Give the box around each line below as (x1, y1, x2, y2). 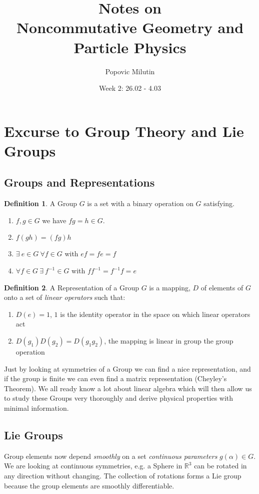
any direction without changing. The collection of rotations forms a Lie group (4, 470, 241, 480)
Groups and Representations (4, 175, 155, 190)
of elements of (200, 282, 243, 292)
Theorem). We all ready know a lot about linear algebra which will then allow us (4, 383, 252, 393)
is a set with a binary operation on (87, 198, 193, 209)
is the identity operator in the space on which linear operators (60, 308, 250, 319)
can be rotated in (194, 460, 247, 471)
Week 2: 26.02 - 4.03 (98, 83, 161, 93)
